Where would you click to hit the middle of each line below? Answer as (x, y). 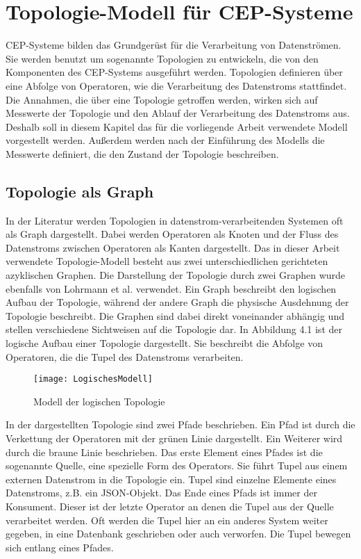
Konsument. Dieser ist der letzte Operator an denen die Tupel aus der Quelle (170, 507)
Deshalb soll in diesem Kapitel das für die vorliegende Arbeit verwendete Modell (177, 126)
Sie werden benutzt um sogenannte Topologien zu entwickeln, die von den (162, 58)
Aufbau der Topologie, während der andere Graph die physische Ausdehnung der (177, 302)
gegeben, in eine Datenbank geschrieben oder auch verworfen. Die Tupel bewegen (178, 534)
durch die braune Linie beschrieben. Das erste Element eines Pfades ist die (164, 452)
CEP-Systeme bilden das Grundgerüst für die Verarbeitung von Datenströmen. (174, 45)
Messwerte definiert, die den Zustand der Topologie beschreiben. (142, 153)
